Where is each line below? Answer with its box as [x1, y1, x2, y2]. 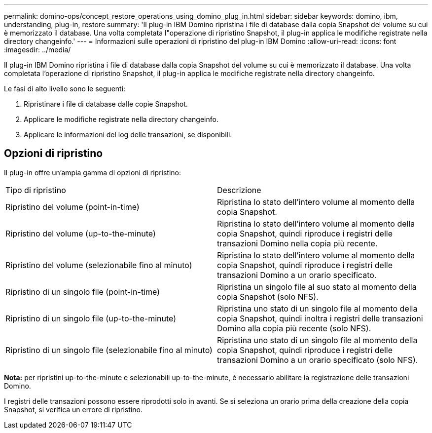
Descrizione [217, 185, 261, 195]
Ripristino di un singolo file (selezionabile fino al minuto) [5, 345, 213, 355]
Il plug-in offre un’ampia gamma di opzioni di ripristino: [4, 168, 181, 177]
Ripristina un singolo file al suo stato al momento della [217, 281, 417, 292]
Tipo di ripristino [5, 185, 66, 195]
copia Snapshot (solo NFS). [217, 291, 319, 302]
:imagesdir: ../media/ [4, 45, 71, 54]
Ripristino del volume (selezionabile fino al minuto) [5, 260, 192, 270]
